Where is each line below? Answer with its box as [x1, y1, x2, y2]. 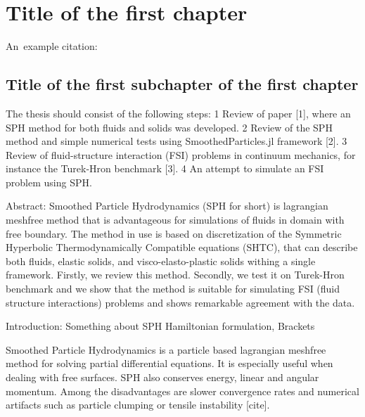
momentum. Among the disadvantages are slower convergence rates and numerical [6, 383, 359, 398]
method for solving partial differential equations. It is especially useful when [6, 356, 333, 371]
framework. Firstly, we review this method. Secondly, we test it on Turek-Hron [6, 267, 345, 282]
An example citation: [6, 39, 98, 53]
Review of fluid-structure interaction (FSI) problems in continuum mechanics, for [6, 147, 356, 162]
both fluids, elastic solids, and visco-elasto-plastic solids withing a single [6, 253, 316, 268]
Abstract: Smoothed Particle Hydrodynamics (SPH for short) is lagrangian [6, 198, 328, 213]
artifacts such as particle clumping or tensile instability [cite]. [6, 397, 270, 412]
